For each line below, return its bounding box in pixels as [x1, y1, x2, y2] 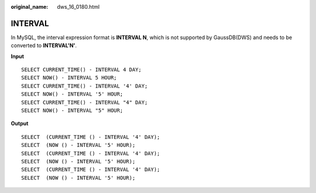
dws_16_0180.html [57, 3, 99, 10]
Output [11, 120, 29, 127]
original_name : [11, 3, 49, 10]
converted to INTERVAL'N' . [11, 42, 77, 49]
